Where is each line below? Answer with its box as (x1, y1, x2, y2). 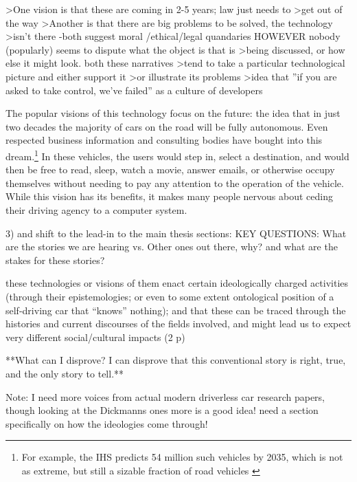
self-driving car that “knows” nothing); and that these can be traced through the (5, 303, 346, 317)
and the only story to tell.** (5, 366, 124, 380)
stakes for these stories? (5, 252, 105, 267)
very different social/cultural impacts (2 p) (5, 329, 185, 344)
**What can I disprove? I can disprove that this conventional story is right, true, (5, 353, 346, 367)
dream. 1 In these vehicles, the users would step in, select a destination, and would (5, 146, 349, 163)
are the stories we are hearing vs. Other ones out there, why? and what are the (5, 239, 338, 254)
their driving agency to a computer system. (5, 202, 187, 217)
